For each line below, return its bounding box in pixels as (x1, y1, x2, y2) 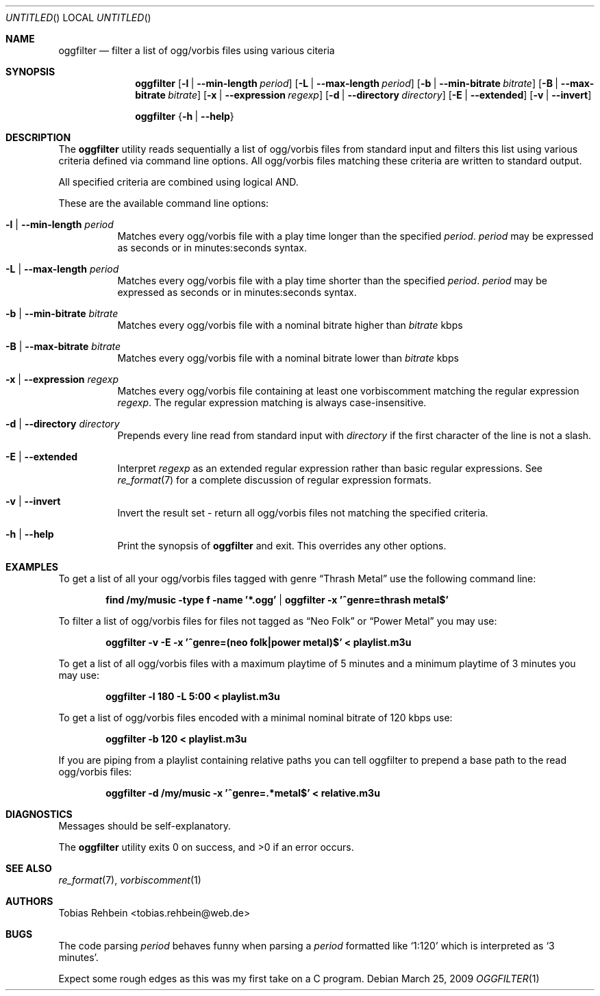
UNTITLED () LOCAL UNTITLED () (5, 12, 151, 23)
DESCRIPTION (5, 132, 71, 143)
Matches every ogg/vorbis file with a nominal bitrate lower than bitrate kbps (117, 352, 459, 364)
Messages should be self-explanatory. (58, 820, 232, 832)
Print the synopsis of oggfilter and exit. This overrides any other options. (117, 540, 447, 551)
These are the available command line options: (58, 197, 269, 209)
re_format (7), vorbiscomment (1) (58, 874, 201, 886)
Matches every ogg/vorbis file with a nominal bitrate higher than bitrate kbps (117, 319, 463, 331)
